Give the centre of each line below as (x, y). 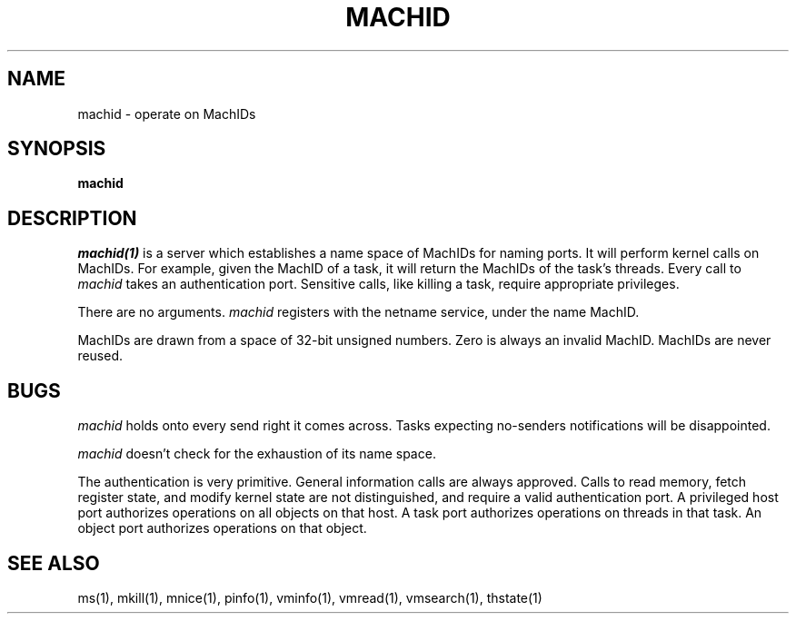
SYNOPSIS (57, 149)
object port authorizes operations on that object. (222, 528)
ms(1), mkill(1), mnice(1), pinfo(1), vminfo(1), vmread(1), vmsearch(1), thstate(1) (310, 597)
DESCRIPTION (72, 218)
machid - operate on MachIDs (167, 113)
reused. (100, 356)
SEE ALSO (54, 563)
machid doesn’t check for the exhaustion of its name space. (257, 454)
